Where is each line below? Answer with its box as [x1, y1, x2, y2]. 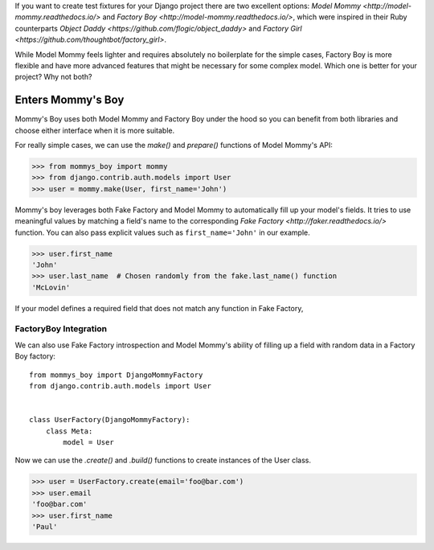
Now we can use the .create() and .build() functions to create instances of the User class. [14, 455, 312, 466]
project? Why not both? [14, 72, 92, 82]
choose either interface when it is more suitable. [14, 125, 175, 135]
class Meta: [45, 426, 93, 436]
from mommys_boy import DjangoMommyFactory [29, 370, 203, 380]
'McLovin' [31, 282, 71, 292]
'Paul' [31, 522, 58, 531]
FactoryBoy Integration [14, 323, 108, 335]
